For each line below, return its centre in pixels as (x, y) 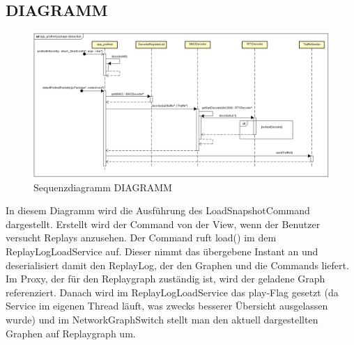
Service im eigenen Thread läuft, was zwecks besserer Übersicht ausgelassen (167, 306)
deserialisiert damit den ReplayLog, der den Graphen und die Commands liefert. (177, 265)
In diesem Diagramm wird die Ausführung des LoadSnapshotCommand (158, 210)
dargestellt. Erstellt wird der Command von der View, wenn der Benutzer (163, 224)
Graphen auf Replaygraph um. (71, 333)
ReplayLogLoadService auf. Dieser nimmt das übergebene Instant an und (162, 251)
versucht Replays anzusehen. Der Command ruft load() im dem (141, 238)
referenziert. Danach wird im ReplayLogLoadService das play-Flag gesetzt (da (172, 292)
